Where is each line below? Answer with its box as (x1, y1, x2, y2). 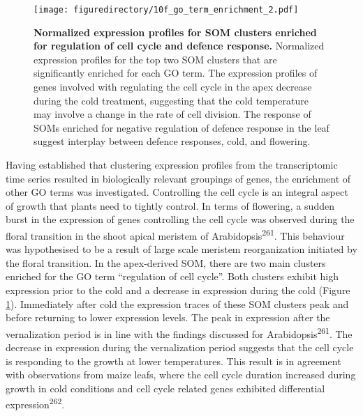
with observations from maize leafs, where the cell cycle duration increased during (6, 367, 356, 382)
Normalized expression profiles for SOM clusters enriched (34, 24, 317, 39)
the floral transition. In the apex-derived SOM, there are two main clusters (6, 255, 326, 270)
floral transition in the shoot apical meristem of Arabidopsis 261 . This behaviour (6, 226, 345, 242)
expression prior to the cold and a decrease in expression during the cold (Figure (6, 283, 350, 297)
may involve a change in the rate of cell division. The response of (34, 107, 311, 121)
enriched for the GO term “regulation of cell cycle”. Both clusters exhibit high (6, 269, 339, 284)
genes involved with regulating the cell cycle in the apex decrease (34, 79, 312, 94)
